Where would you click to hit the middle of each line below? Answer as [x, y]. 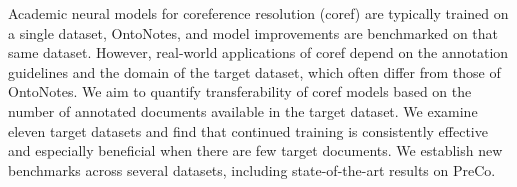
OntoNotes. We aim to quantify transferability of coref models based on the [240, 91]
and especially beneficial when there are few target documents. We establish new [255, 150]
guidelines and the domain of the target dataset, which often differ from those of [254, 71]
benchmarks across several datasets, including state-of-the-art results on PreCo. [252, 169]
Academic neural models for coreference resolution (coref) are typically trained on [258, 13]
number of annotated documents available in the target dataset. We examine [243, 110]
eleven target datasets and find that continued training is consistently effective [248, 130]
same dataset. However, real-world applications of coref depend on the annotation [258, 52]
